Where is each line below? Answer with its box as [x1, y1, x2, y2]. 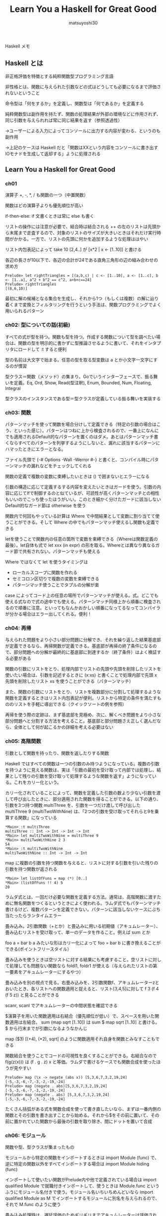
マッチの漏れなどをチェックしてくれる [13, 463, 92, 469]
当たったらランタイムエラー [5, 912, 62, 918]
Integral [5, 385, 21, 391]
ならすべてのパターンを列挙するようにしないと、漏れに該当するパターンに [9, 440, 161, 446]
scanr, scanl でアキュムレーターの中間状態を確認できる [5, 1002, 118, 1008]
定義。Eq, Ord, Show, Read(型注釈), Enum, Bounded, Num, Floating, [13, 379, 152, 385]
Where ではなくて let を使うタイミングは [5, 559, 88, 565]
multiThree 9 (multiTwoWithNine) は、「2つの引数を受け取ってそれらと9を [5, 808, 155, 814]
